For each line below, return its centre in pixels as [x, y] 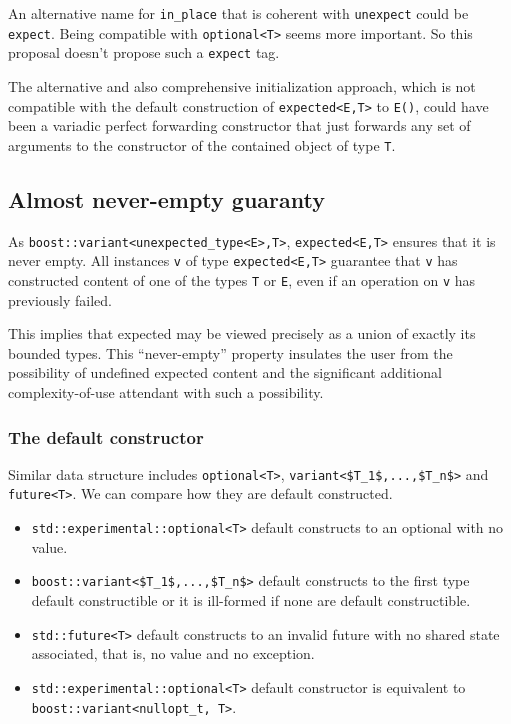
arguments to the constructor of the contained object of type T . [202, 144]
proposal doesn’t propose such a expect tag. [144, 52]
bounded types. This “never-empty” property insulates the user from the [230, 352]
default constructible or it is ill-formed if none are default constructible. [251, 600]
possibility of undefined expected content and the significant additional [225, 372]
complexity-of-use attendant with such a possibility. [166, 392]
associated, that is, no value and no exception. [173, 653]
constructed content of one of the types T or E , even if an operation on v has [242, 279]
